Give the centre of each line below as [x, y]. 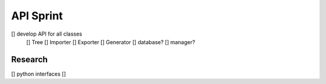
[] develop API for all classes [47, 34]
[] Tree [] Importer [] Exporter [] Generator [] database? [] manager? [111, 42]
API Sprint [37, 16]
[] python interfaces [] [39, 74]
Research [30, 60]
